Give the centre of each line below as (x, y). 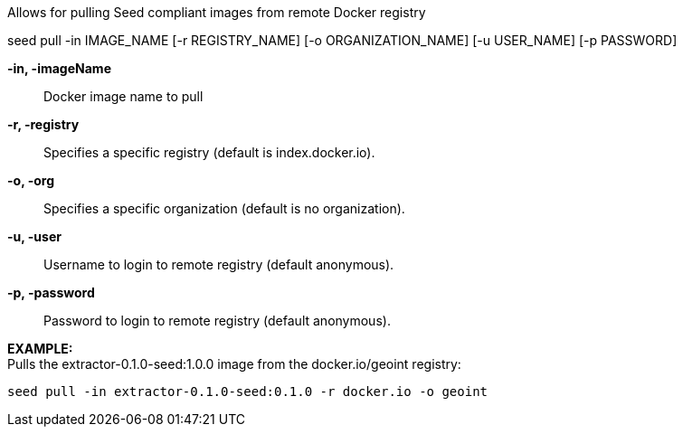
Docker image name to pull (123, 96)
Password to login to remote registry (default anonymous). (217, 321)
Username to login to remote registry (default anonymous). (219, 264)
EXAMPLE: (40, 349)
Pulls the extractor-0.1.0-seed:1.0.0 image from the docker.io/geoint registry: (234, 364)
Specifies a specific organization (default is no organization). (224, 208)
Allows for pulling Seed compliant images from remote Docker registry (217, 12)
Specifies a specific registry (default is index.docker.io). (209, 152)
